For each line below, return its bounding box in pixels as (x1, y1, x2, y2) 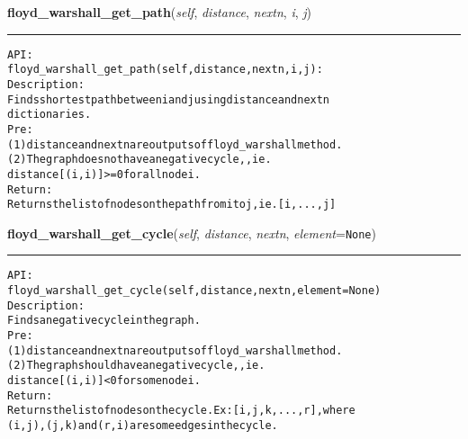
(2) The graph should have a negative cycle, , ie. (7, 359, 265, 372)
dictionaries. (7, 108, 92, 121)
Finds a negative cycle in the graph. (7, 314, 201, 327)
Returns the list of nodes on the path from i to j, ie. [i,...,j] (7, 198, 337, 211)
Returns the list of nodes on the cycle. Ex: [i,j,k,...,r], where (7, 404, 355, 417)
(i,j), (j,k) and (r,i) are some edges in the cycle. (7, 419, 278, 433)
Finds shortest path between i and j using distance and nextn (7, 93, 330, 106)
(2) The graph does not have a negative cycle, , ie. (7, 153, 272, 166)
